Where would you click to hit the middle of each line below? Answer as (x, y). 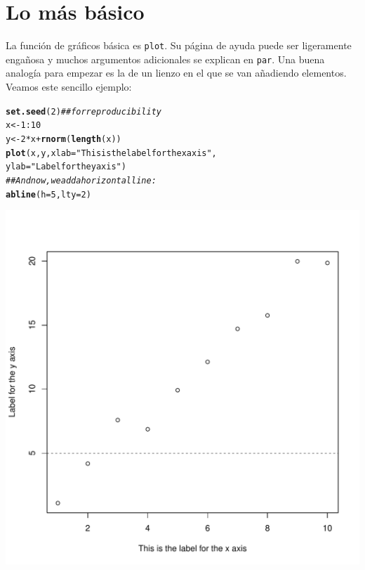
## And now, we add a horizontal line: (81, 180)
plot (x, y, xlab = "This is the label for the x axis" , (111, 153)
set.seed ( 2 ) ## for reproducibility (84, 111)
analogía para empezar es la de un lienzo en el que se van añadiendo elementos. (176, 73)
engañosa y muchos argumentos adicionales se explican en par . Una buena (165, 59)
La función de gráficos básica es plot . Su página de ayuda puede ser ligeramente (179, 45)
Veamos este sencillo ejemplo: (69, 87)
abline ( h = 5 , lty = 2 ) (48, 194)
